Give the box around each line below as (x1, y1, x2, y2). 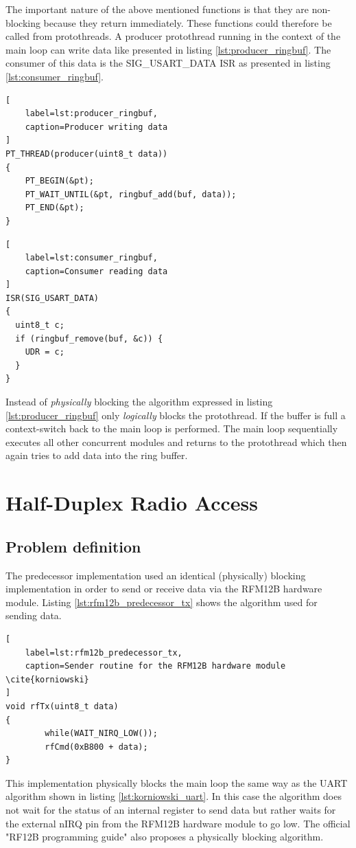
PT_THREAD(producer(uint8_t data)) (5, 148, 168, 159)
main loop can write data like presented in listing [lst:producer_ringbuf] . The (5, 42, 331, 56)
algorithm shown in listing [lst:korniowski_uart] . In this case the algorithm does (5, 789, 342, 803)
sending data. (5, 608, 62, 623)
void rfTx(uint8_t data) (5, 701, 119, 711)
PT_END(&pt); (25, 203, 84, 213)
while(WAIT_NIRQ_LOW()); (45, 728, 158, 739)
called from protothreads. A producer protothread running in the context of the (5, 29, 341, 43)
